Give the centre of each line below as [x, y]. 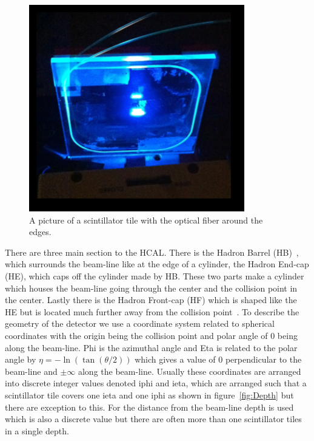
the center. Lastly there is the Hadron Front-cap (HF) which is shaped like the [151, 300]
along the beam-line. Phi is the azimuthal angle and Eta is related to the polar [151, 347]
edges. [40, 232]
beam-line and [31, 371]
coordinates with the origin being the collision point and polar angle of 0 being [151, 335]
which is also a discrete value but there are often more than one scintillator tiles [153, 419]
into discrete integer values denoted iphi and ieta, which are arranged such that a [156, 383]
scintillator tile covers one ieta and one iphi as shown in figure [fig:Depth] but [149, 395]
